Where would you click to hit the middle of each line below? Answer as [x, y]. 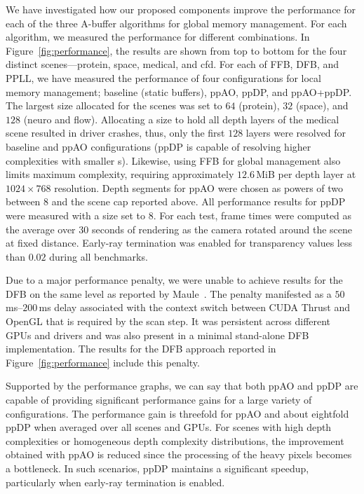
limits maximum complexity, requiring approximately [120, 174]
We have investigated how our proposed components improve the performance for [181, 9]
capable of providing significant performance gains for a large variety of [159, 400]
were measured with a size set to [75, 215]
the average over [41, 229]
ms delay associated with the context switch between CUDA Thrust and [195, 307]
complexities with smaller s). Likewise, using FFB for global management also [173, 160]
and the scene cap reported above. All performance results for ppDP [198, 201]
